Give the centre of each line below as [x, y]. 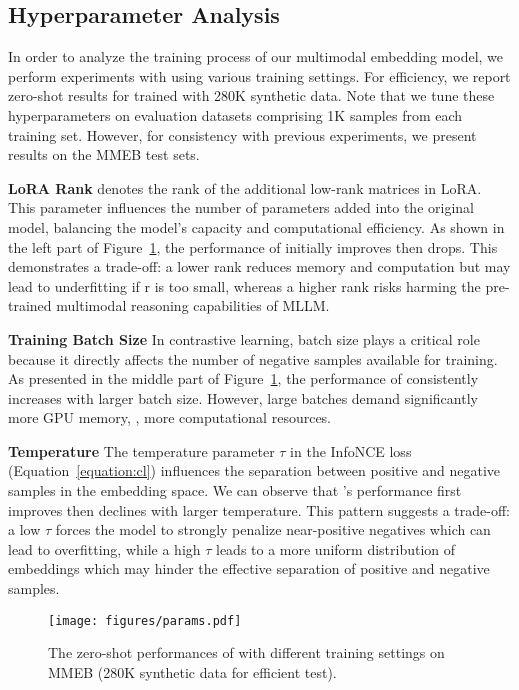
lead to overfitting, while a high [104, 548]
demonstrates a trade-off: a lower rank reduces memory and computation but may [259, 266]
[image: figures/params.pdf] [145, 620]
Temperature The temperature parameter [141, 450]
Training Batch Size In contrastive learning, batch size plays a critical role [244, 338]
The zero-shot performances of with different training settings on [246, 652]
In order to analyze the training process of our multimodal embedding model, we [256, 56]
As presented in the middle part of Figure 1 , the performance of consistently [243, 378]
